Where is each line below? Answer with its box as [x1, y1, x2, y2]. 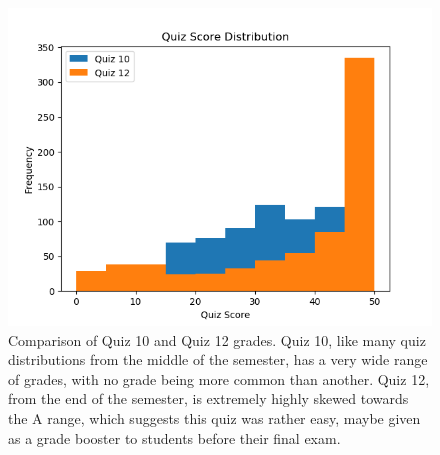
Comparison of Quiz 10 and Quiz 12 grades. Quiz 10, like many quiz [8, 329, 426, 350]
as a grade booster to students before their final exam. [8, 427, 341, 448]
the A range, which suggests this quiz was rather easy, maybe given [8, 407, 421, 428]
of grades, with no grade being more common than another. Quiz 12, [8, 368, 430, 389]
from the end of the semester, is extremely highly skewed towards [8, 388, 409, 409]
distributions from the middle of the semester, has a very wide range [8, 349, 428, 370]
